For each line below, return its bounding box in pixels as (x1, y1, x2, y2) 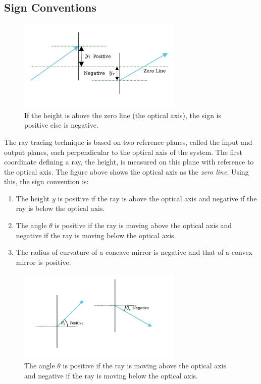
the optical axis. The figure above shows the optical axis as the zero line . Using (4, 166, 249, 177)
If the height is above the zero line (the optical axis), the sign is (24, 109, 221, 120)
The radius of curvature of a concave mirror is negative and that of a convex (16, 247, 252, 257)
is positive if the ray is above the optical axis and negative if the (58, 193, 257, 203)
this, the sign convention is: (4, 176, 89, 187)
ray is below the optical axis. (16, 203, 105, 213)
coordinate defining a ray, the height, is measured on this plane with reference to (4, 156, 254, 167)
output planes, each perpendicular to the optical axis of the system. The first (4, 146, 242, 157)
